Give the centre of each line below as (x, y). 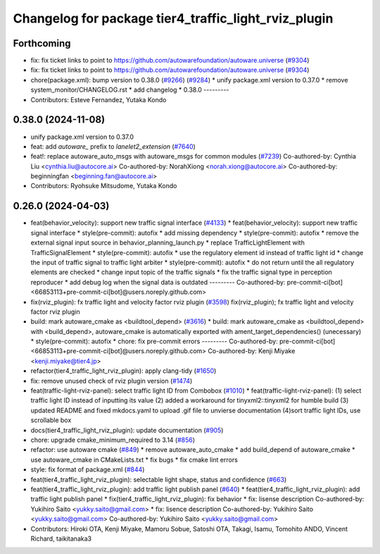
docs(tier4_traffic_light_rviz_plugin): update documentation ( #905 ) (127, 430)
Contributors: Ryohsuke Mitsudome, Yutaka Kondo (104, 186)
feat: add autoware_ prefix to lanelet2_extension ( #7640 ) (113, 146)
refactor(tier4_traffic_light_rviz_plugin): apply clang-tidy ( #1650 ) (123, 371)
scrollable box (51, 420)
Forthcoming (42, 43)
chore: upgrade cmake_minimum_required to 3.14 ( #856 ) (113, 440)
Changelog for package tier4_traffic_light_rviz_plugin (173, 18)
